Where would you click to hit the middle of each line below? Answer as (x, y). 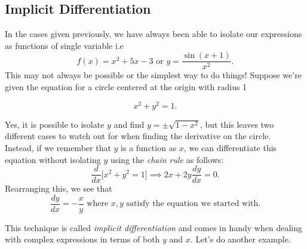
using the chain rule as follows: (167, 159)
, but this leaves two (237, 124)
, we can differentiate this (230, 147)
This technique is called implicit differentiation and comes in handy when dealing (153, 227)
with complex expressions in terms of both (82, 239)
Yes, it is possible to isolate (55, 124)
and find (129, 124)
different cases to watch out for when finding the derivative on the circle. (138, 136)
